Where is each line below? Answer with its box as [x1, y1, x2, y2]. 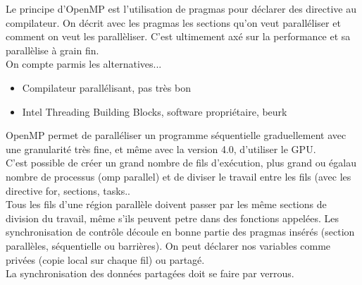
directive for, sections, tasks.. [6, 183, 130, 198]
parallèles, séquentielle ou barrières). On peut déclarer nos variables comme [6, 238, 331, 253]
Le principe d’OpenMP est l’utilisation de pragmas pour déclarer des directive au [6, 1, 356, 16]
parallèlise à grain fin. [6, 42, 99, 57]
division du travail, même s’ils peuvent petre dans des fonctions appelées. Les [6, 210, 339, 225]
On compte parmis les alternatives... [6, 56, 162, 71]
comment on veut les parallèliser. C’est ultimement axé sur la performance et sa [6, 29, 351, 44]
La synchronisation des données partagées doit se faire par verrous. [6, 266, 294, 281]
